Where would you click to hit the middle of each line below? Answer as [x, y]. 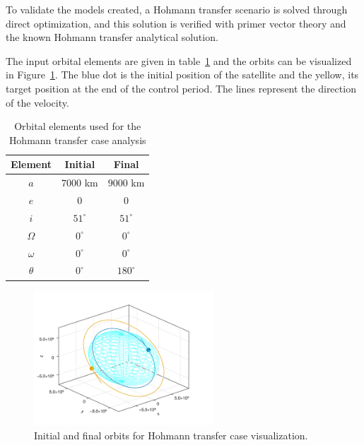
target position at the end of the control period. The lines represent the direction [181, 88]
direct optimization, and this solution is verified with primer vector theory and [176, 23]
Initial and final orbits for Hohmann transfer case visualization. [171, 435]
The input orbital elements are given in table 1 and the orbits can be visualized [179, 60]
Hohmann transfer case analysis [77, 140]
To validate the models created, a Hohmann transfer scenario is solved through [177, 9]
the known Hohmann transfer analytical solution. [112, 37]
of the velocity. [37, 102]
